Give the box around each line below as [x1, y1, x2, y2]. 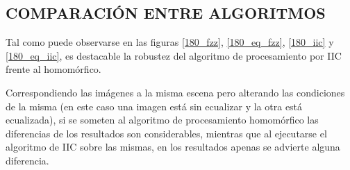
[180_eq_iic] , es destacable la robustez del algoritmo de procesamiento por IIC [6, 48, 342, 62]
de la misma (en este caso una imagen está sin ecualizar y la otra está [6, 99, 303, 113]
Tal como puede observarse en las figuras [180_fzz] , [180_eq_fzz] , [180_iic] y [6, 35, 334, 49]
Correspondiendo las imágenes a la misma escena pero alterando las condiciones [6, 85, 345, 99]
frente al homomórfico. [6, 62, 101, 76]
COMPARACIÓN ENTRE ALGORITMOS [6, 2, 326, 24]
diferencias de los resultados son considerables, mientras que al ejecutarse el [6, 126, 327, 140]
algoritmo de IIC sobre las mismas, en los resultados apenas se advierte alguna [6, 139, 340, 154]
